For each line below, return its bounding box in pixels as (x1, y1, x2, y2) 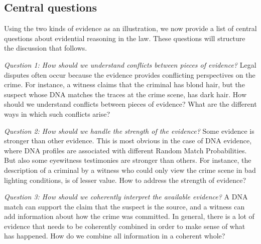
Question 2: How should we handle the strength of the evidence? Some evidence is (4, 125, 254, 136)
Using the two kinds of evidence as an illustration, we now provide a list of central (4, 23, 257, 34)
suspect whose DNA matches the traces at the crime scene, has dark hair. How (4, 89, 247, 99)
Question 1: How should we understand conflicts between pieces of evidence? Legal (4, 59, 256, 70)
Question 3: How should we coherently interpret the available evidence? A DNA (4, 191, 248, 202)
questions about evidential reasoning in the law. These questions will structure (4, 33, 245, 43)
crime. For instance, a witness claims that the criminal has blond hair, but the (4, 79, 245, 90)
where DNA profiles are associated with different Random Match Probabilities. (4, 145, 247, 155)
